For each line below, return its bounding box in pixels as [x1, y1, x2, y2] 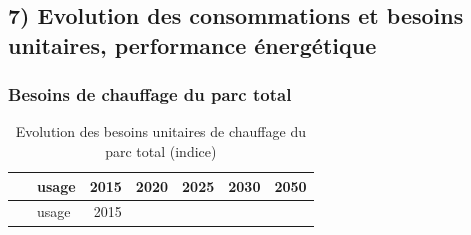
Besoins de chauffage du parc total [8, 82, 292, 107]
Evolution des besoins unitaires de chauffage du [15, 121, 306, 142]
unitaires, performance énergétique [8, 29, 377, 60]
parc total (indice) [105, 140, 217, 161]
